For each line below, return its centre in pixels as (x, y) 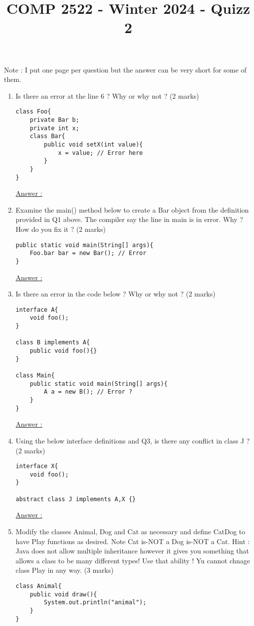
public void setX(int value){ (93, 144)
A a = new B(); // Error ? (88, 392)
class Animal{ (38, 586)
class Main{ (35, 376)
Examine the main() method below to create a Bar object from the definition (132, 209)
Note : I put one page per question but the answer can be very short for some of (125, 69)
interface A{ (37, 310)
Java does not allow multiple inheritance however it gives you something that (132, 551)
